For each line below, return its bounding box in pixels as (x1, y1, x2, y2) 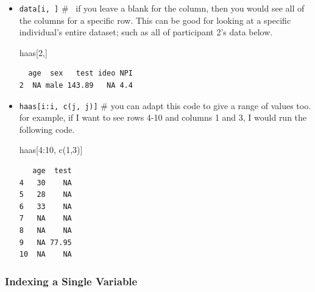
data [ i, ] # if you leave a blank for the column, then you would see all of (19, 2, 305, 14)
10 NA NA (19, 250, 72, 259)
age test (32, 166, 72, 176)
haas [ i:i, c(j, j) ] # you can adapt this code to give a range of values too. (19, 99, 311, 112)
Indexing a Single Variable (5, 273, 138, 288)
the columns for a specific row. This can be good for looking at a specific (19, 13, 291, 26)
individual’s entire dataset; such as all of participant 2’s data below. (19, 26, 273, 38)
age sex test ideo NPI (28, 69, 133, 78)
